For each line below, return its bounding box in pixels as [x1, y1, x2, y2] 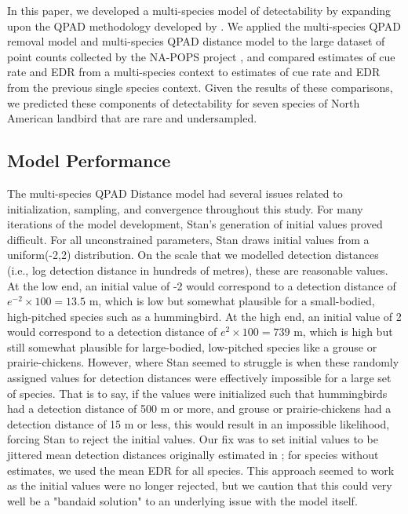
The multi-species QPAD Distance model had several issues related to [7, 184, 343, 201]
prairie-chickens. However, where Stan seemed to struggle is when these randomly [7, 354, 399, 370]
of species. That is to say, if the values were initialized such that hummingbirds [7, 385, 388, 401]
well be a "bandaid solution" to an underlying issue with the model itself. [7, 492, 358, 509]
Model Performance [7, 148, 171, 173]
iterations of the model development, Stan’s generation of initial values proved [7, 216, 383, 232]
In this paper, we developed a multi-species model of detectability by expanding [7, 2, 392, 18]
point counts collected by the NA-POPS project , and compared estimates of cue [7, 48, 395, 64]
